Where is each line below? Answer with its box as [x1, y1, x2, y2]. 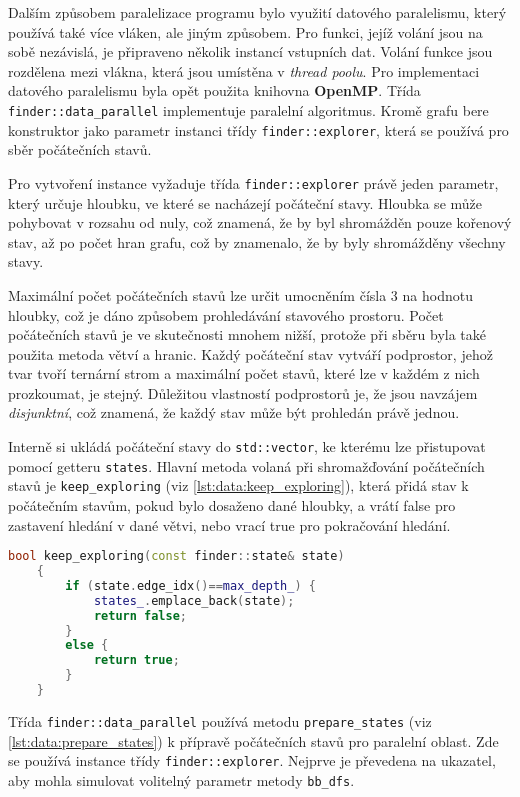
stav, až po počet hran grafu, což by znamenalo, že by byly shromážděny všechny [8, 231, 506, 252]
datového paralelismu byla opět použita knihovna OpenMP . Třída [8, 80, 421, 101]
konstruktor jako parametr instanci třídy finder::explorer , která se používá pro [8, 119, 509, 140]
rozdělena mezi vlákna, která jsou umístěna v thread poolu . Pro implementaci [8, 60, 480, 81]
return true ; [93, 653, 180, 668]
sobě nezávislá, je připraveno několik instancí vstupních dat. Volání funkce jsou [8, 41, 493, 62]
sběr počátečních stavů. [8, 139, 152, 160]
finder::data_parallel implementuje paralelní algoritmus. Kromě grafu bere [8, 99, 489, 120]
